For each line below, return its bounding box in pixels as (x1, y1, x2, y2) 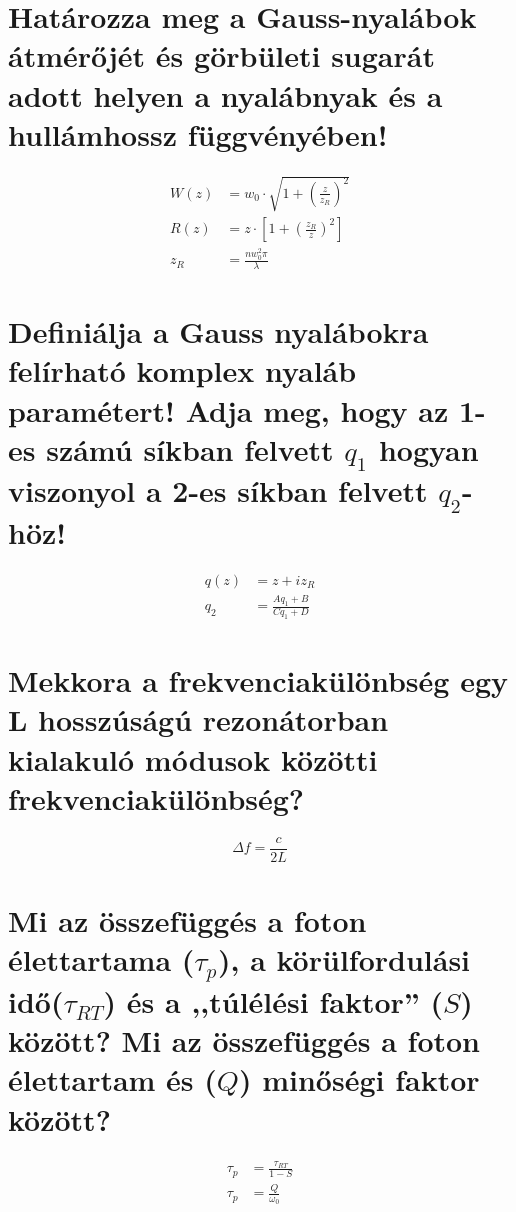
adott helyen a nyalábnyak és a (8, 74, 443, 115)
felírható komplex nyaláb (8, 350, 357, 391)
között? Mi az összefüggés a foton (8, 1020, 480, 1061)
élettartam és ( (8, 1059, 217, 1100)
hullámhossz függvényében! (8, 113, 388, 154)
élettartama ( (8, 939, 195, 980)
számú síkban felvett (46, 428, 334, 469)
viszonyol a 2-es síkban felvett (8, 470, 428, 511)
